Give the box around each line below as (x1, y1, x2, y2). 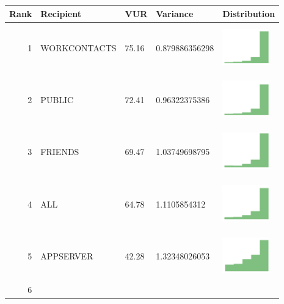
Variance (156, 7, 194, 20)
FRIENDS (40, 145, 79, 158)
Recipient (40, 7, 81, 20)
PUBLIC (40, 93, 74, 106)
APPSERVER (40, 250, 93, 262)
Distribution (222, 7, 275, 20)
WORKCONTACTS (40, 41, 117, 54)
